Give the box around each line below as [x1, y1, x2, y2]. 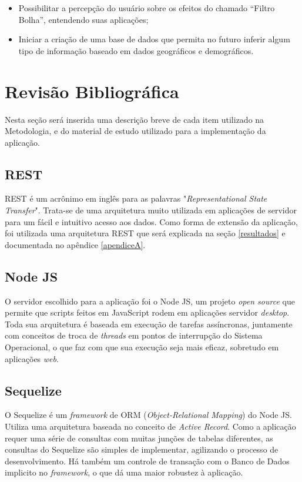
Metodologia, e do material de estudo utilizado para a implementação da [5, 125, 266, 137]
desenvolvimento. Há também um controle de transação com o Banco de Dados [5, 454, 290, 467]
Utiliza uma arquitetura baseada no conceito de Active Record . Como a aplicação [5, 420, 296, 433]
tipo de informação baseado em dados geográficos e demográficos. [18, 44, 254, 56]
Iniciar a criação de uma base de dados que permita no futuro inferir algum [18, 33, 290, 45]
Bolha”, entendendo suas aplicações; [18, 13, 149, 25]
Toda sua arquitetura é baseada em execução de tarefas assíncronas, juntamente [5, 317, 293, 330]
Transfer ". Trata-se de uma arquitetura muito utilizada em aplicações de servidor [5, 204, 297, 216]
